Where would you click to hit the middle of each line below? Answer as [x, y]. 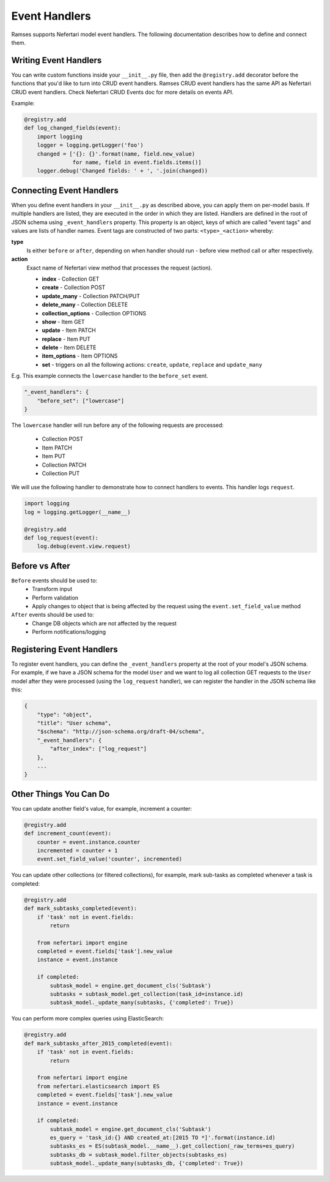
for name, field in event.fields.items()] [137, 162]
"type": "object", [64, 714]
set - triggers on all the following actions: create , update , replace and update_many [152, 364]
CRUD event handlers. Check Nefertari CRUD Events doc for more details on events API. [122, 92]
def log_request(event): [61, 538]
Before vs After [41, 566]
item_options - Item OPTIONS [80, 356]
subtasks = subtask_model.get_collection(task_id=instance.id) [147, 994]
